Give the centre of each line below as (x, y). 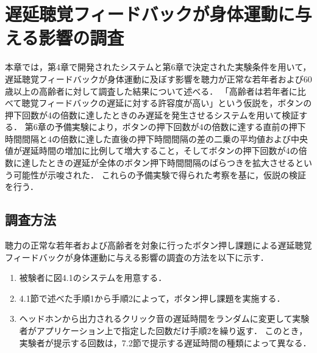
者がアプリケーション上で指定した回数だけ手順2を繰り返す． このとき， (163, 331)
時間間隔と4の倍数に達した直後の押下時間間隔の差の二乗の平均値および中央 (156, 138)
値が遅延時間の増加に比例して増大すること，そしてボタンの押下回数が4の (152, 151)
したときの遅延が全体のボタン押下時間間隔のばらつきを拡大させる (162, 163)
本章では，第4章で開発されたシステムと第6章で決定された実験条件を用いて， (158, 67)
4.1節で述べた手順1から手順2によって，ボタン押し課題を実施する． (152, 298)
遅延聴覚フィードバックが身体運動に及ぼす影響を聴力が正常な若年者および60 (158, 78)
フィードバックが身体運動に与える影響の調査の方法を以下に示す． (137, 257)
